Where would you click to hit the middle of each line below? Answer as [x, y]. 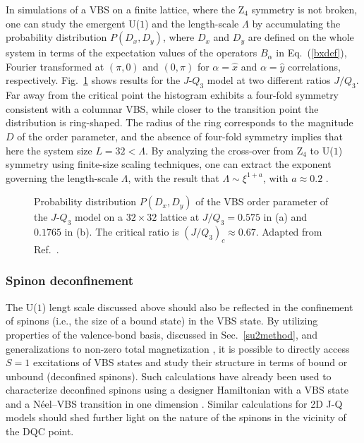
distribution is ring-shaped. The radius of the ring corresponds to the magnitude [180, 122]
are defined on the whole [301, 37]
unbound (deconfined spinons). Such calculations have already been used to [169, 376]
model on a [99, 217]
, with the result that [174, 177]
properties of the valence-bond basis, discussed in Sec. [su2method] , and [162, 334]
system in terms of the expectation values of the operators [132, 53]
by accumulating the [296, 23]
